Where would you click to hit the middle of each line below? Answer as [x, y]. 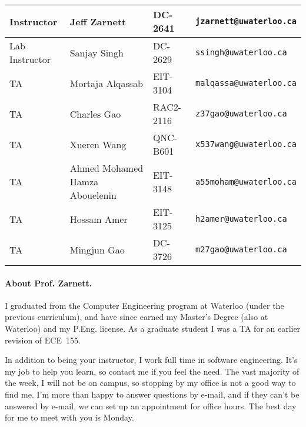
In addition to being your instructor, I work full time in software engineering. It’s [151, 360]
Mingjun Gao [97, 249]
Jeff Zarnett [98, 21]
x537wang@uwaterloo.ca [246, 144]
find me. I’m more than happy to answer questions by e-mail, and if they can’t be [152, 394]
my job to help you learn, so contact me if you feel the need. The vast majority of [152, 371]
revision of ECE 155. [43, 340]
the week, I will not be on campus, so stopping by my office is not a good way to [150, 383]
